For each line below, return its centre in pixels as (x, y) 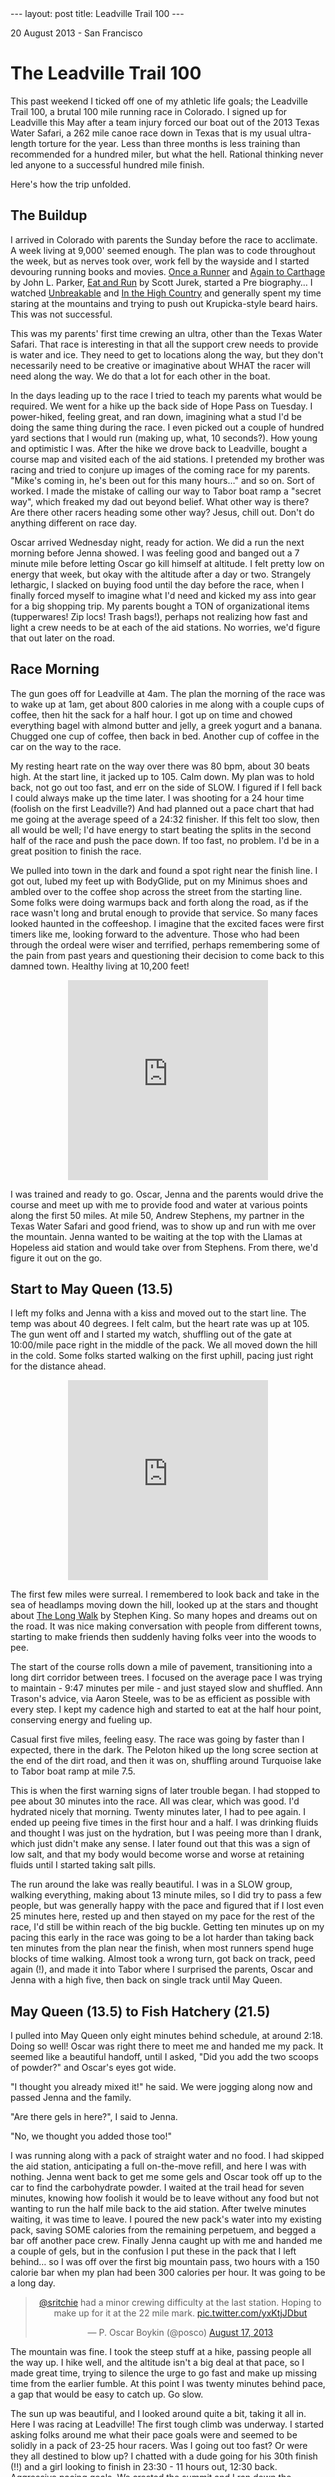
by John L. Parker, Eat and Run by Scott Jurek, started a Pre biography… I (161, 282)
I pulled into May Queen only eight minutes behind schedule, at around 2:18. (166, 2036)
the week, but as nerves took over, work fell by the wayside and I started (160, 261)
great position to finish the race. (76, 851)
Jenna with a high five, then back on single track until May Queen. (146, 1980)
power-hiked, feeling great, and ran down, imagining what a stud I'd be (156, 416)
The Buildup (49, 215)
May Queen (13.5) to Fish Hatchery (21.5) (140, 2011)
